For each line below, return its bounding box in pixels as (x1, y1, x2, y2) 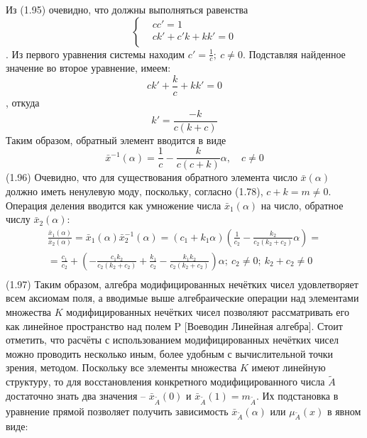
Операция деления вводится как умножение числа (6, 197, 221, 212)
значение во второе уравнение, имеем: (6, 60, 171, 75)
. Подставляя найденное (242, 46, 346, 61)
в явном (327, 403, 361, 418)
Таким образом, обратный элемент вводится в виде (6, 132, 226, 147)
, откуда (6, 95, 40, 110)
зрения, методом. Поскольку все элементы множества (6, 360, 237, 375)
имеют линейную (251, 360, 326, 375)
